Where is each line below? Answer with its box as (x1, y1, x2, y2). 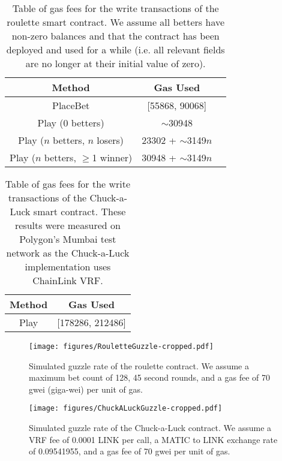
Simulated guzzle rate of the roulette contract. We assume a (29, 359, 249, 372)
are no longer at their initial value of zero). (25, 56, 206, 70)
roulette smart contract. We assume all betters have (7, 15, 225, 29)
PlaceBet (52, 98, 90, 112)
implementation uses (25, 260, 111, 273)
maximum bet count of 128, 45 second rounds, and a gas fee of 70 (29, 371, 270, 384)
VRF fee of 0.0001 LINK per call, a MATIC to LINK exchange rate (29, 433, 278, 445)
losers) (97, 133, 124, 147)
